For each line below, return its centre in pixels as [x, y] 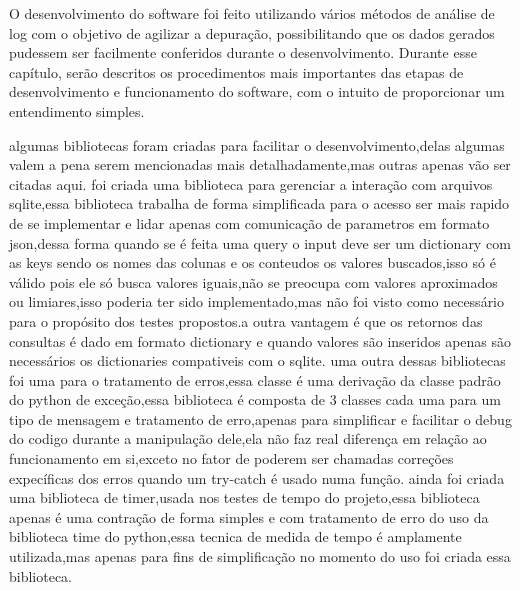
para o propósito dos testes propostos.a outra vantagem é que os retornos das [246, 320]
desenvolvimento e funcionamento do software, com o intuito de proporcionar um [257, 91]
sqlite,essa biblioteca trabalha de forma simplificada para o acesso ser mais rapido [259, 203]
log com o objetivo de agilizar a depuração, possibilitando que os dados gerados [252, 32]
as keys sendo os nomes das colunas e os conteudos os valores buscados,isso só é [252, 262]
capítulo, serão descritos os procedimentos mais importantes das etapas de [236, 71]
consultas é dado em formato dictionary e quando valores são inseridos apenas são [260, 340]
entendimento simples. [77, 110]
